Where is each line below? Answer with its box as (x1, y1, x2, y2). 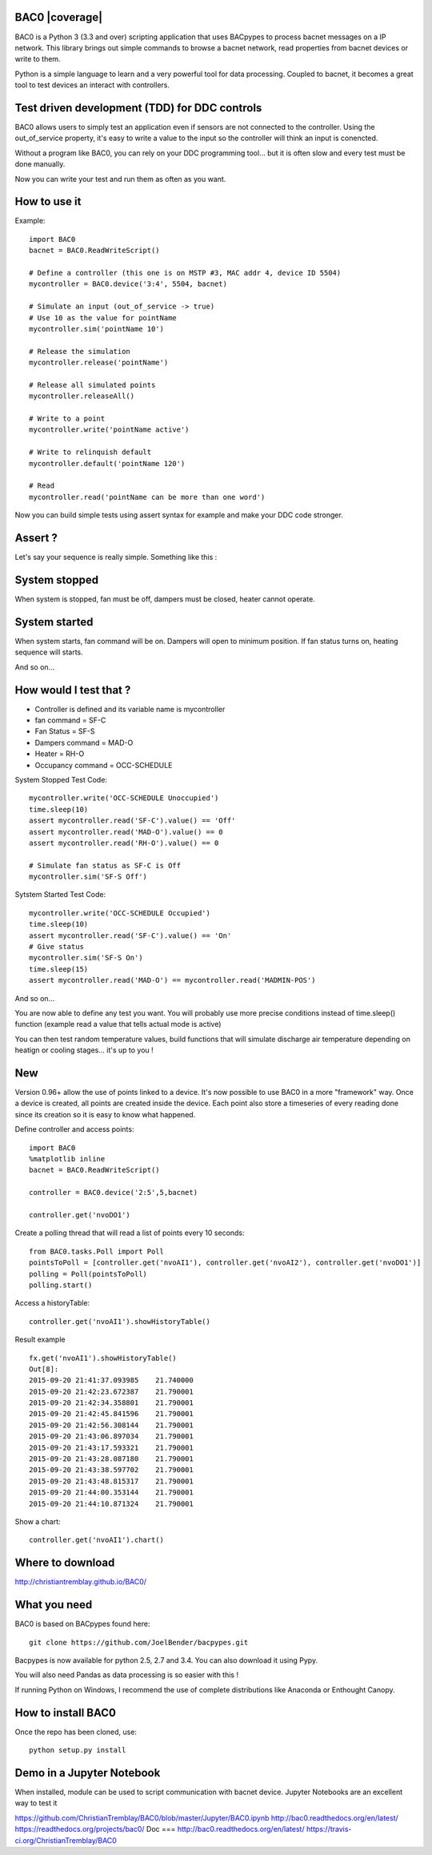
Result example (14, 1334, 66, 1345)
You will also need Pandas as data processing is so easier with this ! (14, 1670, 239, 1680)
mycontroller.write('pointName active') (29, 425, 190, 434)
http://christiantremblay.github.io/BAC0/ (14, 1577, 147, 1587)
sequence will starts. (14, 647, 83, 657)
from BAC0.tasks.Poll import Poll (29, 1246, 164, 1256)
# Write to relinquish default (29, 448, 152, 457)
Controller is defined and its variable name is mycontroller (34, 704, 226, 714)
